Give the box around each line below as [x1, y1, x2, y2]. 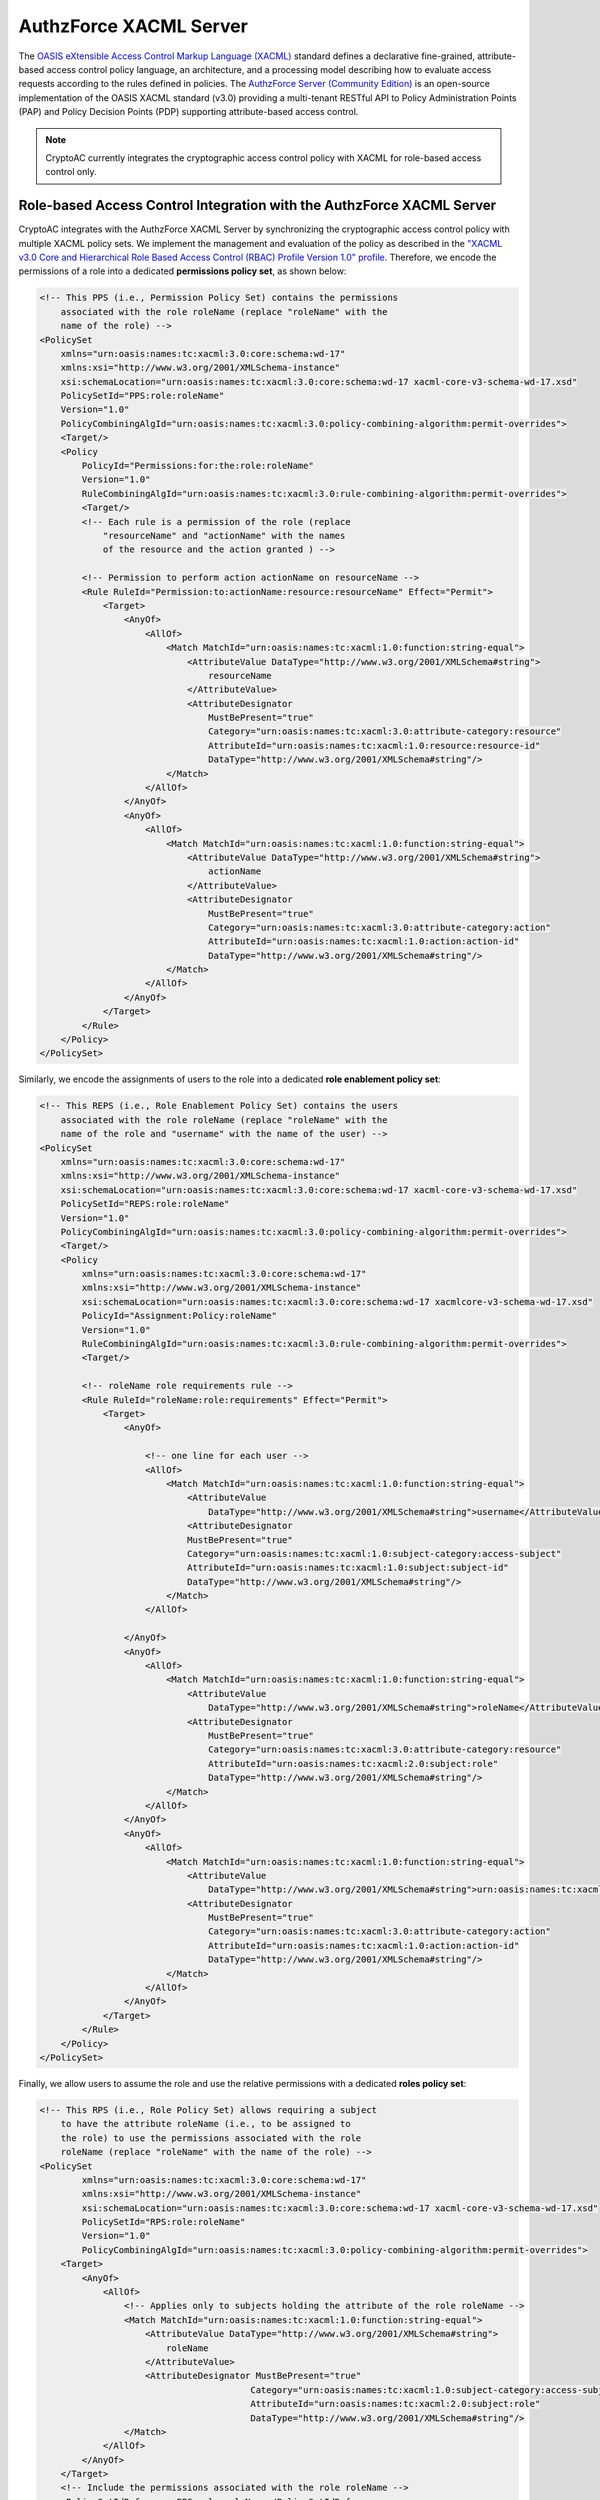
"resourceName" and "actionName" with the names [102, 530, 346, 541]
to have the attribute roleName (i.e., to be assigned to [60, 2118, 351, 2130]
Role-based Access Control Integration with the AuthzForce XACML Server [18, 197, 497, 214]
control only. [45, 166, 97, 178]
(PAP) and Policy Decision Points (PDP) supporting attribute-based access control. [18, 106, 359, 118]
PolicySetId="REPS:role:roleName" [60, 1198, 230, 1210]
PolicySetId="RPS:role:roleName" [81, 2216, 246, 2228]
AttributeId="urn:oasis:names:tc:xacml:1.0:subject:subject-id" [186, 1562, 509, 1574]
